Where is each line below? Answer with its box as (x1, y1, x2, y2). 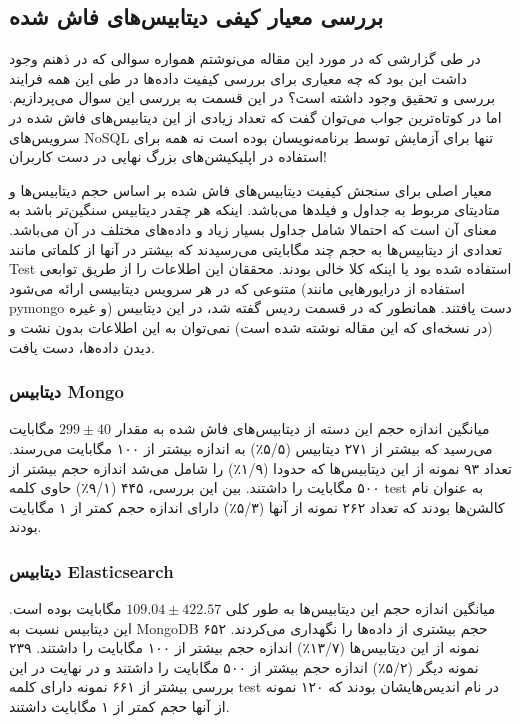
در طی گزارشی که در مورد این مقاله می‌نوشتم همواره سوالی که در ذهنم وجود (9, 48, 481, 69)
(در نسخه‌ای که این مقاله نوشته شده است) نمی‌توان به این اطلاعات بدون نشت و (9, 316, 493, 337)
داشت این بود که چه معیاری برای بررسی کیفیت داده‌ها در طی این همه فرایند (9, 67, 468, 88)
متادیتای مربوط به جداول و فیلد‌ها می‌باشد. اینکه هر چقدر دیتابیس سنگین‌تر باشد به (9, 199, 500, 220)
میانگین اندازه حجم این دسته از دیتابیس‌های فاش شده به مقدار (115, 418, 490, 439)
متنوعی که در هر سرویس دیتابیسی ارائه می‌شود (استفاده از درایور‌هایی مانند (9, 277, 466, 298)
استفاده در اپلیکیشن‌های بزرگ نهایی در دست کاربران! (9, 146, 327, 167)
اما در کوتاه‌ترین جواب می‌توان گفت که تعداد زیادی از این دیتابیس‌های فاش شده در (9, 106, 502, 127)
